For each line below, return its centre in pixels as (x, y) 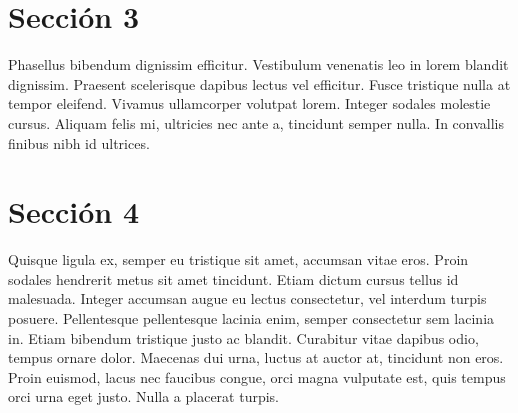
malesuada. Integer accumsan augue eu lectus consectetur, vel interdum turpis (247, 298)
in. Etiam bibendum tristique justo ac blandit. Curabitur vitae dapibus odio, (243, 337)
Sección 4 (74, 211)
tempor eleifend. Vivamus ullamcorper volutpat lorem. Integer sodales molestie (249, 103)
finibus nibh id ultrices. (79, 142)
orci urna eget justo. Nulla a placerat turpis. (143, 396)
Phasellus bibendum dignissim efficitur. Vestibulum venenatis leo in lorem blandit (258, 64)
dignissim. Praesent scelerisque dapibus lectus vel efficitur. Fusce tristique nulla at (259, 83)
